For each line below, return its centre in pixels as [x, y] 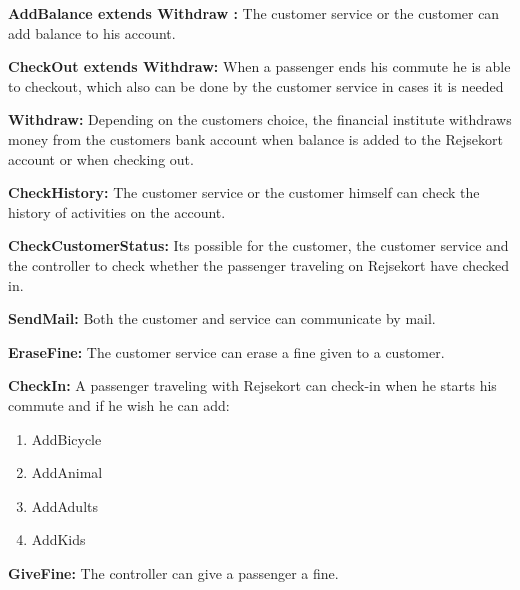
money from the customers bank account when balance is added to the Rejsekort [255, 138]
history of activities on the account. [117, 211]
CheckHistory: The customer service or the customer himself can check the [244, 192]
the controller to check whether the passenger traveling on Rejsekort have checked [259, 264]
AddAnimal [67, 472]
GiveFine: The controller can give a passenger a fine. [173, 572]
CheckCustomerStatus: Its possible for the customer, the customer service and [258, 245]
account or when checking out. [101, 158]
